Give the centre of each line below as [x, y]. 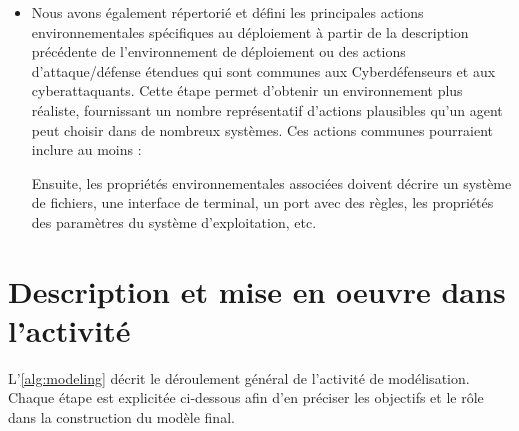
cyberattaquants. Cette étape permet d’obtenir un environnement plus [247, 90]
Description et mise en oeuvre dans [257, 290]
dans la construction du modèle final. [121, 417]
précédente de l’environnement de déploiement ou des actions [218, 51]
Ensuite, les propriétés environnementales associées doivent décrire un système [271, 182]
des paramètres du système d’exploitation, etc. [174, 221]
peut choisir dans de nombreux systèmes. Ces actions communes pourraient [262, 129]
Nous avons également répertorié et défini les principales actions [227, 12]
